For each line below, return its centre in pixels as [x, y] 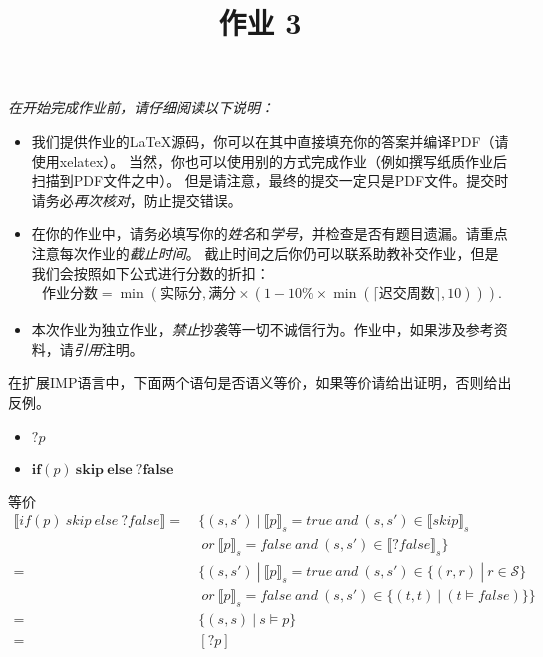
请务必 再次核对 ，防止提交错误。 [136, 199]
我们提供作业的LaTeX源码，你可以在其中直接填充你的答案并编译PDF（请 [270, 140]
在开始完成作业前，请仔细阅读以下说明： [141, 107]
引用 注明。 [108, 348]
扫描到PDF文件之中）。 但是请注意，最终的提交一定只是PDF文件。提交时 [270, 180]
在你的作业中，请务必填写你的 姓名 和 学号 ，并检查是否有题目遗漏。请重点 [269, 233]
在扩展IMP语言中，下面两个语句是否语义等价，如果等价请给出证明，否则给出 [260, 382]
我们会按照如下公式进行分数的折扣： [150, 272]
